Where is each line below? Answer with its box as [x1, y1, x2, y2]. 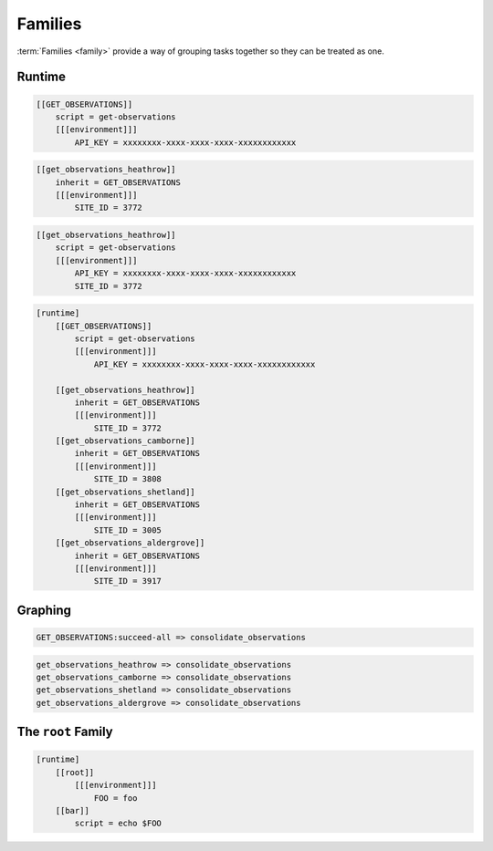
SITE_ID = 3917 [93, 576, 162, 586]
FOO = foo [93, 793, 138, 803]
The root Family [16, 724, 113, 740]
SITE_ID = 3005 [93, 524, 162, 535]
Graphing [16, 602, 72, 617]
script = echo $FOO [74, 818, 162, 829]
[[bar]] [55, 805, 90, 815]
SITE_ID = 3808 [93, 474, 162, 484]
